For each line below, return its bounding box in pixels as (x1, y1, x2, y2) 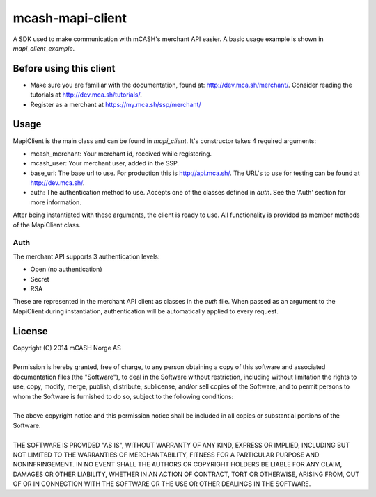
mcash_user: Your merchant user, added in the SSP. (30, 159, 179, 168)
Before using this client (13, 63, 116, 74)
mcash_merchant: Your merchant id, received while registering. (30, 149, 212, 158)
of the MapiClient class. (13, 220, 81, 229)
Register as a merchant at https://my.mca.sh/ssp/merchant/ (30, 100, 201, 108)
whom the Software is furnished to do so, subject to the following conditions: (13, 392, 234, 400)
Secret (30, 275, 49, 283)
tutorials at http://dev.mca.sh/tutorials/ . (30, 90, 143, 99)
